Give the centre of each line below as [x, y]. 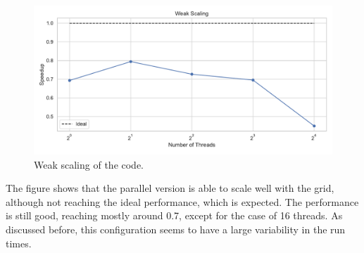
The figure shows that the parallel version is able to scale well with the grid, [170, 188]
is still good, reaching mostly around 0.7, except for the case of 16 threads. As [174, 215]
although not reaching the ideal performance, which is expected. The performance [182, 201]
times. [19, 243]
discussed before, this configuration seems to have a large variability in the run [176, 229]
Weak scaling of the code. [89, 164]
